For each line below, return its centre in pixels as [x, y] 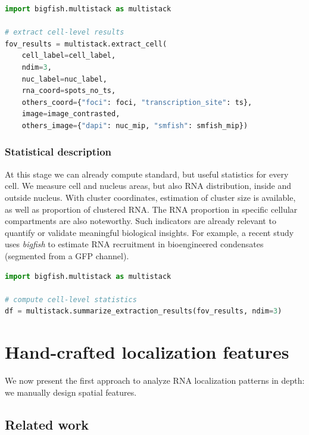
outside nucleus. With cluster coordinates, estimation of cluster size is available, [150, 197]
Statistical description [58, 152]
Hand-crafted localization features [147, 352]
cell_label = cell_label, [69, 56]
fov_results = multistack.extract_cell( [86, 44]
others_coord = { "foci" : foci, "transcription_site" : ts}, [137, 102]
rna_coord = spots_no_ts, [69, 91]
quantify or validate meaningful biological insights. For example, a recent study [149, 232]
